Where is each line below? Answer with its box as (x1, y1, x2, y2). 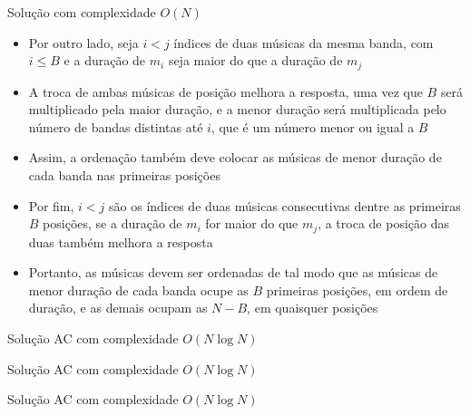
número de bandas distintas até (28, 117, 203, 136)
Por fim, (28, 196, 74, 215)
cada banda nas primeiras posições (28, 166, 220, 185)
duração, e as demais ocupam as (28, 298, 208, 317)
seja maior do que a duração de (168, 51, 343, 70)
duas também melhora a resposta (28, 232, 213, 251)
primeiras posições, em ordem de (266, 280, 448, 299)
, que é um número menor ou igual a (211, 117, 415, 136)
